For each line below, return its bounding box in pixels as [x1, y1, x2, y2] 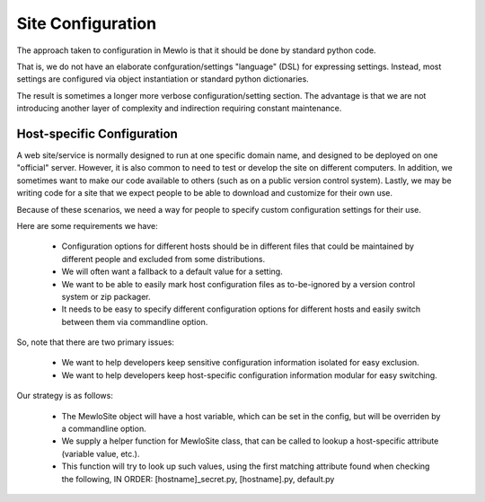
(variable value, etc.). [61, 448, 140, 459]
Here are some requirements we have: [16, 220, 158, 231]
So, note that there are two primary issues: [16, 337, 175, 348]
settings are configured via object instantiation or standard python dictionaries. [16, 74, 309, 84]
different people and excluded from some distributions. [61, 253, 266, 264]
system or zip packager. [61, 291, 151, 302]
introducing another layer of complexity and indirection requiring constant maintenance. [16, 103, 342, 114]
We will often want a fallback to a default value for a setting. [61, 266, 283, 277]
